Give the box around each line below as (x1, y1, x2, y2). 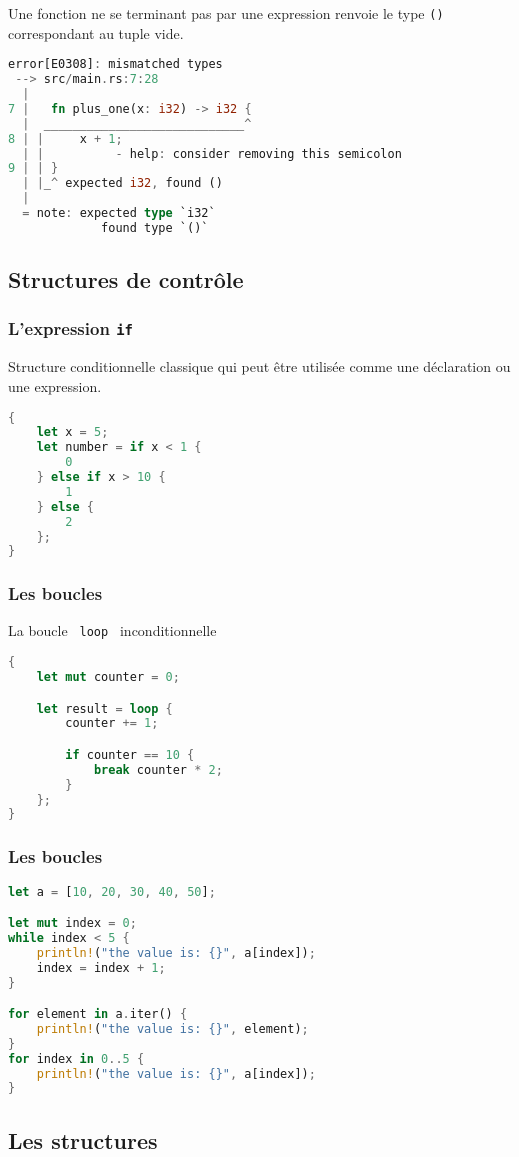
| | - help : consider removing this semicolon (22, 146, 402, 161)
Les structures (8, 1124, 158, 1155)
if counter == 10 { (65, 747, 195, 762)
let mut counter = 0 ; (36, 670, 180, 684)
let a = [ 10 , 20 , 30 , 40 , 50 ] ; (8, 884, 216, 899)
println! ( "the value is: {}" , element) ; (36, 1021, 309, 1036)
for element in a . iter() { (8, 1007, 188, 1022)
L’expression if (8, 316, 133, 341)
